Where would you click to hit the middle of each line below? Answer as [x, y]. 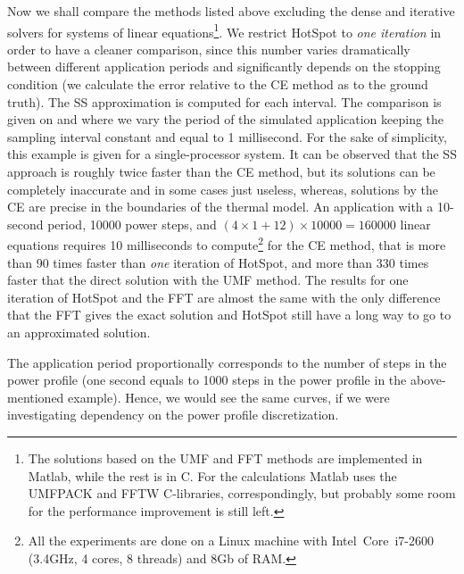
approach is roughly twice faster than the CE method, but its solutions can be [221, 171]
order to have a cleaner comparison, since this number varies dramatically [209, 49]
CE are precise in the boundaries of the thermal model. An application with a [220, 207]
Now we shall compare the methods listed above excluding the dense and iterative [231, 11]
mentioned [36, 397]
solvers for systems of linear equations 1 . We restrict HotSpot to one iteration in [224, 30]
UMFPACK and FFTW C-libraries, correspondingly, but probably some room [242, 493]
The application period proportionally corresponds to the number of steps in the [227, 362]
